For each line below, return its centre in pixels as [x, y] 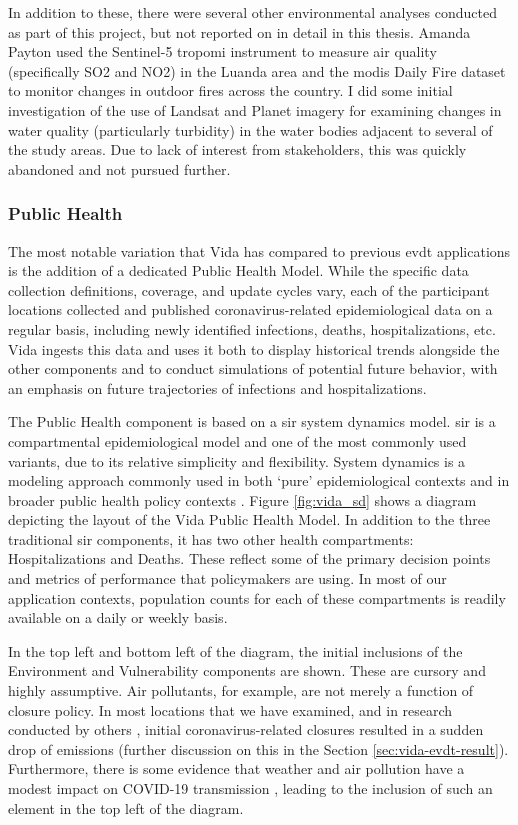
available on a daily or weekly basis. [118, 617]
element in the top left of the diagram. [126, 807]
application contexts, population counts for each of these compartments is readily [257, 597]
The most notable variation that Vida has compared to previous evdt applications [259, 250]
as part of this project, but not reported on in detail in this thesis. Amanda [239, 31]
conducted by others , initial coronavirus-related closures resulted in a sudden [246, 729]
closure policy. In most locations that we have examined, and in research [230, 709]
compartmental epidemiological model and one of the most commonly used [237, 440]
